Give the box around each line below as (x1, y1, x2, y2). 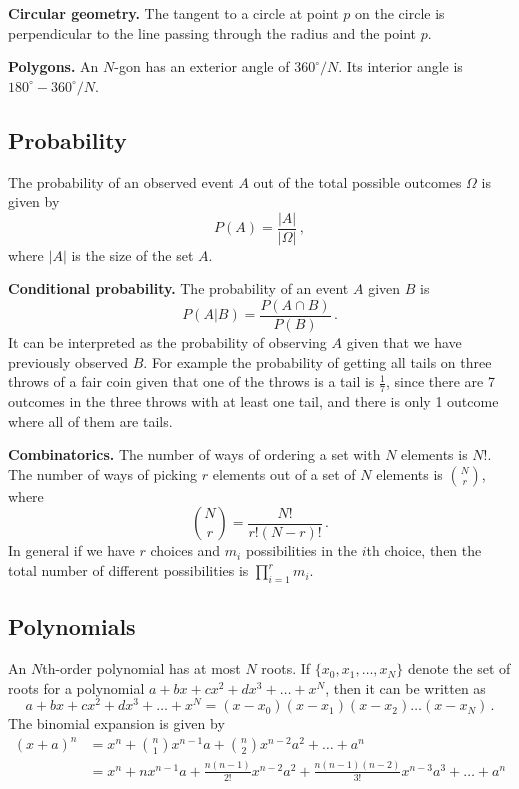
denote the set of (407, 658, 511, 679)
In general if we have (8, 540, 135, 561)
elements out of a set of (212, 463, 356, 484)
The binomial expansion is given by (8, 713, 225, 734)
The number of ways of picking (8, 463, 198, 484)
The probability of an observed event (8, 171, 234, 192)
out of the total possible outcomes (253, 171, 462, 192)
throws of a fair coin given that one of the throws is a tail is (8, 371, 375, 392)
